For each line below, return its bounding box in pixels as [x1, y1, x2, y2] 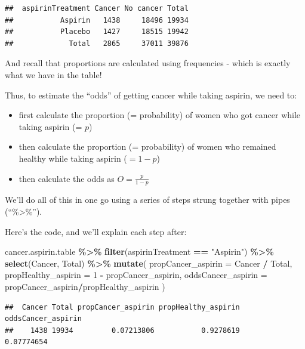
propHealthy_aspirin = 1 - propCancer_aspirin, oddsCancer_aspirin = [5, 268, 267, 281]
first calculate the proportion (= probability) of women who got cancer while [19, 109, 301, 121]
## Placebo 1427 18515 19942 [5, 27, 189, 36]
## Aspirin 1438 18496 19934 [5, 16, 189, 24]
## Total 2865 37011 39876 [5, 39, 189, 48]
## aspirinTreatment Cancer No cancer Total [5, 4, 189, 13]
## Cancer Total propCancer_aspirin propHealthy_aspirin [5, 302, 240, 311]
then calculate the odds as [19, 172, 115, 184]
